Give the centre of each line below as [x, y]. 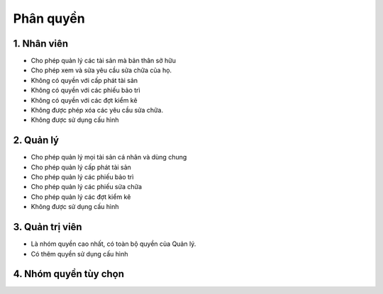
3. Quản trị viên [48, 227]
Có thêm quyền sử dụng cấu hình [79, 254]
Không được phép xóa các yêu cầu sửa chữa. [97, 111]
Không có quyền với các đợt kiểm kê [84, 100]
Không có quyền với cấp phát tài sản [84, 80]
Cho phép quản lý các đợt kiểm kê [81, 197]
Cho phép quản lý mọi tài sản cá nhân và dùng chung [109, 157]
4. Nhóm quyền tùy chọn [68, 274]
